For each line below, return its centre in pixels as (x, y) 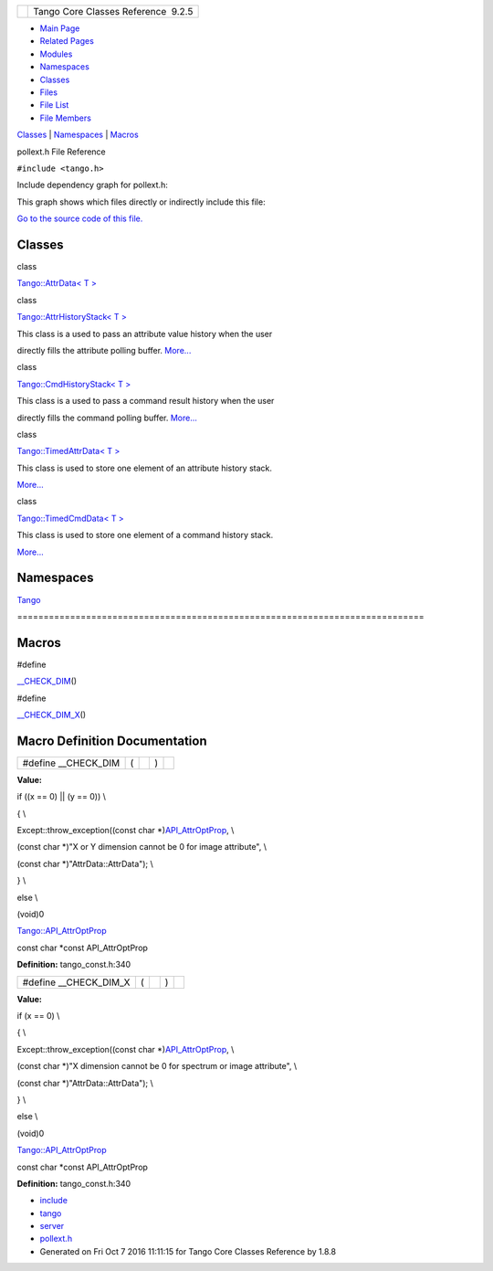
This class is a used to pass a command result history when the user (146, 401)
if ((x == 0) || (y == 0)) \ (62, 797)
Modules (56, 54)
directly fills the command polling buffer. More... (107, 418)
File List (54, 105)
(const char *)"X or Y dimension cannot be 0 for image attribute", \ (142, 847)
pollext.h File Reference (62, 152)
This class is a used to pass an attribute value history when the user (145, 334)
